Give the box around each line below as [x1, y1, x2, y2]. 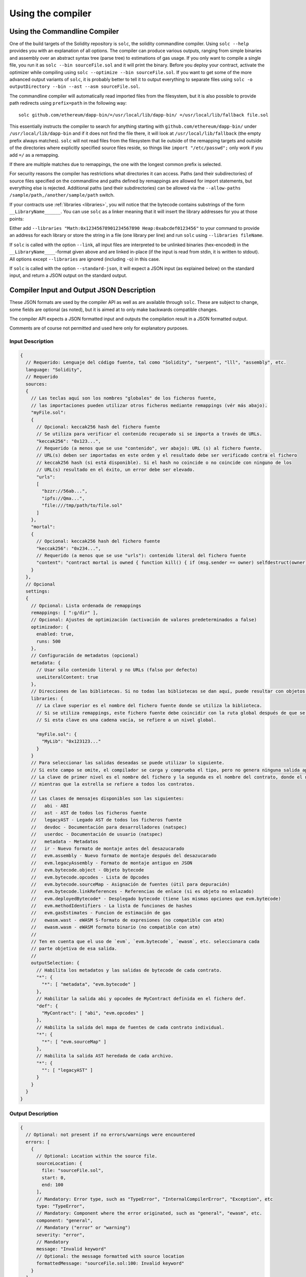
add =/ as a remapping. [9, 152, 60, 158]
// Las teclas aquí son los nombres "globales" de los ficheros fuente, [31, 395, 217, 401]
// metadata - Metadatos [31, 838, 99, 844]
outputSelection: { [31, 960, 80, 966]
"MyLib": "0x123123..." [41, 739, 101, 744]
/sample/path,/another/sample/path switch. [9, 192, 115, 198]
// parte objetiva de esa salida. [31, 945, 117, 952]
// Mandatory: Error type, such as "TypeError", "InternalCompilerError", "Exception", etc [36, 1196, 273, 1202]
